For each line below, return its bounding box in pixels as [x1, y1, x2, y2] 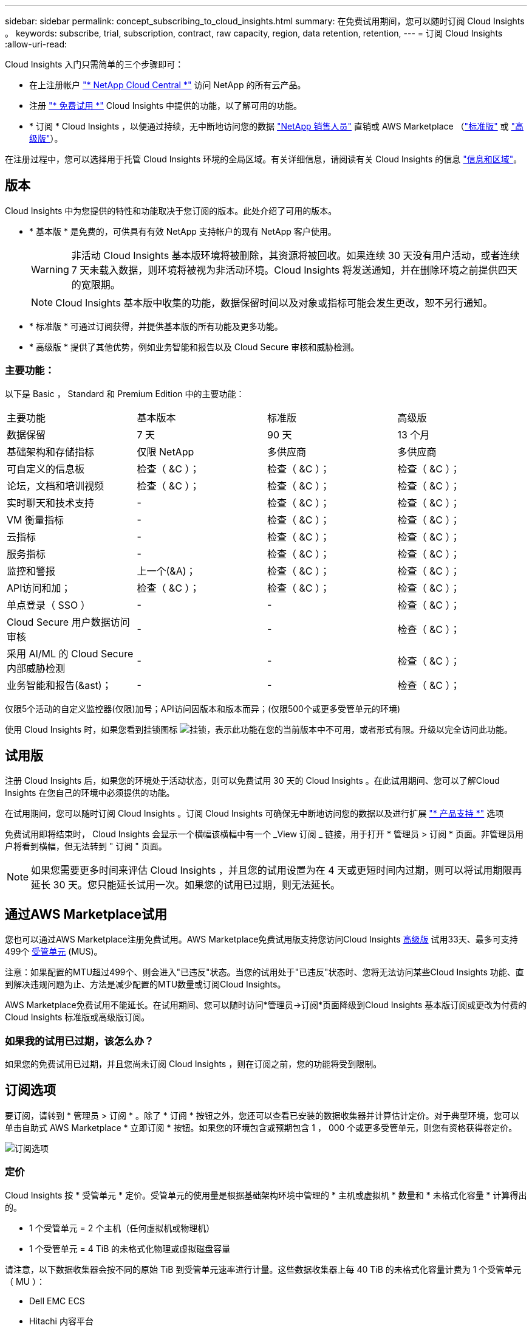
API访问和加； [7, 581, 71, 594]
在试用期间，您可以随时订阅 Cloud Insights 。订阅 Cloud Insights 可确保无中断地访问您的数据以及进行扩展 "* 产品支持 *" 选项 [5, 808, 504, 819]
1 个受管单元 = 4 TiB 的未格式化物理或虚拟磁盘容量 [29, 1243, 231, 1254]
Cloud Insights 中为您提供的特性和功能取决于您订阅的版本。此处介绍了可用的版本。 [5, 205, 337, 216]
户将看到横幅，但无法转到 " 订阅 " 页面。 [5, 841, 167, 852]
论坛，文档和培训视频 [7, 479, 104, 492]
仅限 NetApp [137, 445, 194, 458]
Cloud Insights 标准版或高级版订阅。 [5, 1012, 150, 1023]
